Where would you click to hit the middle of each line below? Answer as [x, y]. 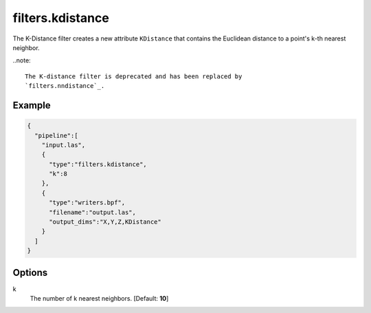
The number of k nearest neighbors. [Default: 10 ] [99, 299]
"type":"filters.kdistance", [98, 164]
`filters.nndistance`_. [65, 86]
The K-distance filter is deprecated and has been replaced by [134, 76]
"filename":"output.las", [93, 212]
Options [30, 272]
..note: [22, 60]
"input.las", [64, 145]
